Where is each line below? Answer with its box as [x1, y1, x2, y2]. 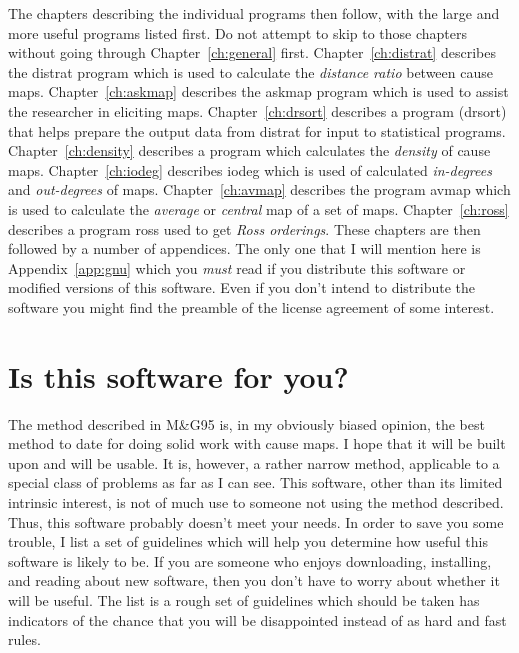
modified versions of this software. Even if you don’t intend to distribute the [8, 277, 476, 298]
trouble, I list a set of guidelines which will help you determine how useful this [8, 531, 488, 552]
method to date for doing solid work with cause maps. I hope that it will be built [8, 433, 506, 454]
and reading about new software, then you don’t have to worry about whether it [8, 570, 500, 591]
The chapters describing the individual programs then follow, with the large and [8, 3, 500, 23]
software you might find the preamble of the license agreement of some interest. [8, 296, 495, 317]
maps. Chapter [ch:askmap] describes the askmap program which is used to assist [8, 81, 509, 102]
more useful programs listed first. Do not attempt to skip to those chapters [8, 22, 468, 43]
